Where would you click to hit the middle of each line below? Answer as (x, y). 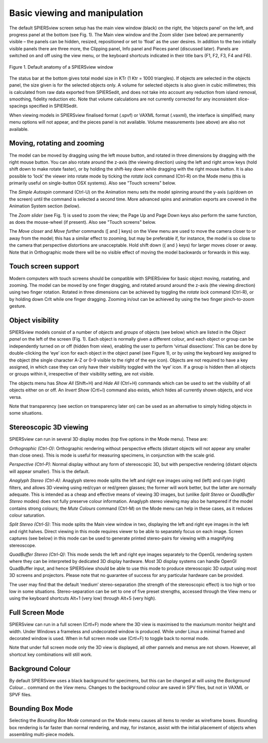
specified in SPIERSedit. (53, 106)
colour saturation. (27, 515)
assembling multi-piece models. (42, 735)
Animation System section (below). (45, 206)
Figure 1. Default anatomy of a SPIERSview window (61, 67)
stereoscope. (23, 545)
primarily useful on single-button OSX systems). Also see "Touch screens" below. (93, 183)
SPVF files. (20, 694)
